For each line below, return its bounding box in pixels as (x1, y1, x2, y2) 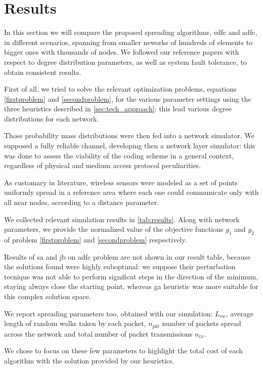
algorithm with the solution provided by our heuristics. (4, 355, 174, 365)
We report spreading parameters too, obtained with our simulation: (4, 308, 213, 318)
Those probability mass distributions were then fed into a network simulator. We (4, 130, 254, 141)
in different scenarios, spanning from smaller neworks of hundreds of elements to (4, 36, 253, 47)
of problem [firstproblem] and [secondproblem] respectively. (4, 234, 187, 245)
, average (226, 308, 253, 318)
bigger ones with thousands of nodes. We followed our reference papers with (4, 47, 239, 57)
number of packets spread (162, 318, 241, 329)
